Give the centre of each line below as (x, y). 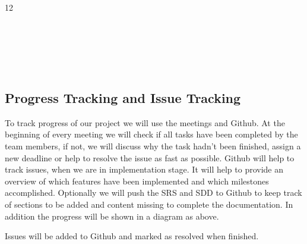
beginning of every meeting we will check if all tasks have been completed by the (151, 134)
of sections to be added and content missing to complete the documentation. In (149, 204)
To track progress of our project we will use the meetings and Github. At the (145, 122)
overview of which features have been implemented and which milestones (137, 181)
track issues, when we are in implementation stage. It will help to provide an (144, 169)
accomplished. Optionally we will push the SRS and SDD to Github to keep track (153, 193)
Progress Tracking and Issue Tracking (123, 97)
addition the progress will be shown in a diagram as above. (112, 216)
